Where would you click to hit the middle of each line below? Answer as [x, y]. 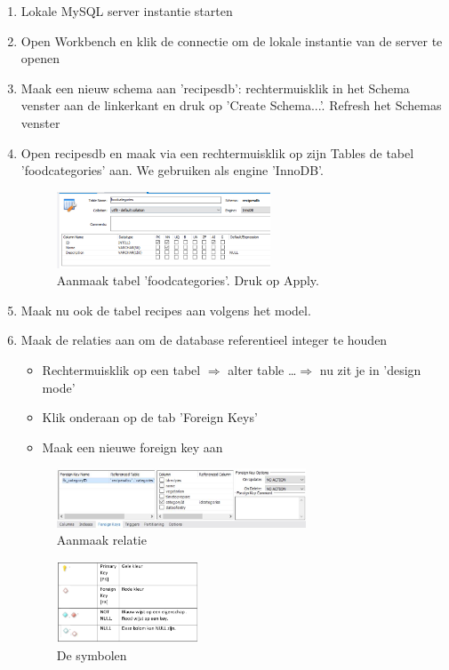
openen [40, 58]
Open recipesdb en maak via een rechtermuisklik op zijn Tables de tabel [217, 152]
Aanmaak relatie [101, 540]
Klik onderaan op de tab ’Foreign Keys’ [150, 417]
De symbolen [92, 654]
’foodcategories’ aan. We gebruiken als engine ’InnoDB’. [172, 170]
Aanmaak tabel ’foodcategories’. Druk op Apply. [188, 280]
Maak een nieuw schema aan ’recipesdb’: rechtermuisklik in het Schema [215, 88]
